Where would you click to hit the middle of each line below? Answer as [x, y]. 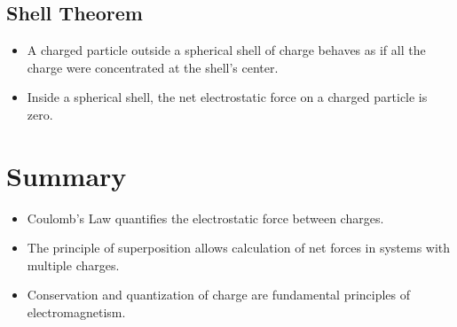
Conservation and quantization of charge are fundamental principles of [219, 295]
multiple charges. [73, 265]
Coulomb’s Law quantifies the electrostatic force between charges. [205, 218]
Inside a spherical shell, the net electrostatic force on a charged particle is [227, 97]
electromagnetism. [76, 312]
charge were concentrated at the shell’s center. [153, 67]
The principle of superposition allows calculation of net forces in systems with [239, 248]
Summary [67, 175]
